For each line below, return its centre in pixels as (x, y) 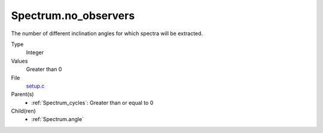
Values (19, 61)
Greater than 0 (44, 69)
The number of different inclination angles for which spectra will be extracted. (107, 33)
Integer (35, 52)
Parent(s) (22, 94)
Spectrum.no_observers (73, 16)
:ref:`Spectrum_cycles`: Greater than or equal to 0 (92, 103)
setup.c (35, 86)
